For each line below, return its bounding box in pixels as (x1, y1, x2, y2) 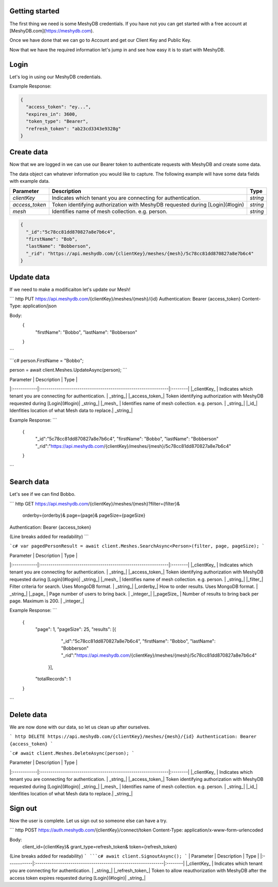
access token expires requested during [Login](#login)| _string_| (9, 875, 146, 881)
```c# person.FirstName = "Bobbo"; (9, 357, 84, 363)
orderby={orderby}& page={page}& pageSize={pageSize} (22, 512, 146, 518)
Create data (9, 148, 48, 156)
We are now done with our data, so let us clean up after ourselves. (9, 724, 150, 730)
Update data (9, 273, 50, 282)
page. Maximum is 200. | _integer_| (9, 598, 84, 604)
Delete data (9, 710, 47, 719)
